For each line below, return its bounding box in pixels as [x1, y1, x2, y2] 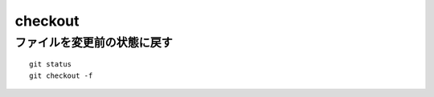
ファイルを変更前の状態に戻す [14, 35, 173, 50]
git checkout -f [29, 71, 93, 80]
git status [29, 60, 72, 69]
